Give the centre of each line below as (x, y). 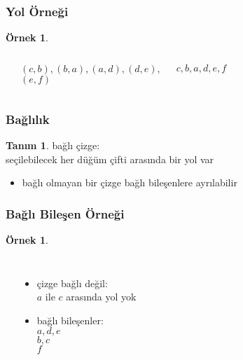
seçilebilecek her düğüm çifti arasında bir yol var (110, 159)
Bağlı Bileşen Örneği (65, 213)
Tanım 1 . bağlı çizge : (53, 145)
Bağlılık (28, 119)
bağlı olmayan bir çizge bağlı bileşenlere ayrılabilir (130, 182)
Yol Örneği (37, 11)
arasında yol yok (101, 297)
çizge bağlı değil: (72, 283)
